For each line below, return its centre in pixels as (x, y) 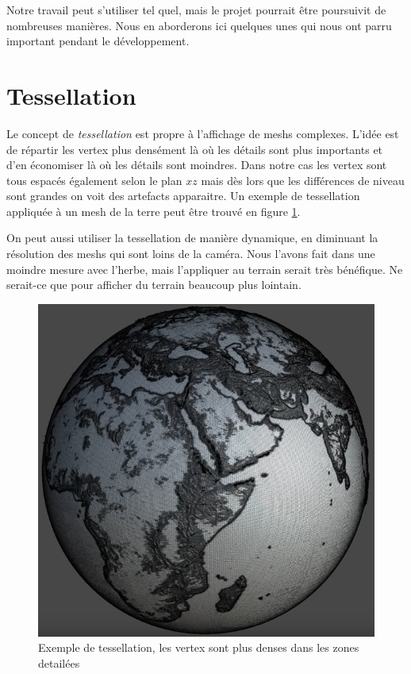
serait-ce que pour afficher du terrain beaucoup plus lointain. (154, 285)
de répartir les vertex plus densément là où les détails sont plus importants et (195, 149)
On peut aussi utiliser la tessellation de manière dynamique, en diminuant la (192, 238)
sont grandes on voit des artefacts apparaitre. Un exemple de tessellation (183, 196)
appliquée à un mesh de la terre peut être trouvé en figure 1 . (154, 211)
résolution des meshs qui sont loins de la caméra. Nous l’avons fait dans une (191, 254)
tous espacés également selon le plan (94, 180)
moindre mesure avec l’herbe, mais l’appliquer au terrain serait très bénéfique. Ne (205, 269)
